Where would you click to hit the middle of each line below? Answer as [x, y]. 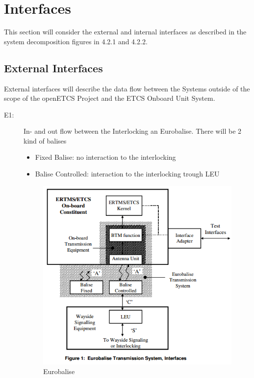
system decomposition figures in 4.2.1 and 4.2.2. [76, 41]
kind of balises [45, 140]
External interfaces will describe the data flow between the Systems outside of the [127, 88]
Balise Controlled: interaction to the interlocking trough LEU [127, 174]
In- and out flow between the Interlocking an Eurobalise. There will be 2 [133, 131]
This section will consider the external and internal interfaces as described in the [125, 32]
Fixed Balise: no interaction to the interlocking [105, 157]
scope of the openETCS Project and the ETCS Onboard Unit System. [110, 98]
